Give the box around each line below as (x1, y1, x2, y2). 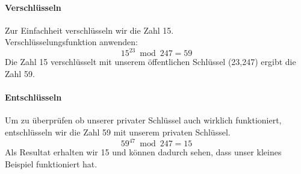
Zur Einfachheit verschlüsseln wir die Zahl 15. (5, 23, 174, 36)
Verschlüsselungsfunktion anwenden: (5, 36, 138, 48)
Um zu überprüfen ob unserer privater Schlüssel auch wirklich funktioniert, (5, 114, 282, 126)
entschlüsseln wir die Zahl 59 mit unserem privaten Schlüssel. (5, 126, 231, 138)
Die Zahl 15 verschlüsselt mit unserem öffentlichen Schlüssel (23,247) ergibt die (5, 55, 296, 68)
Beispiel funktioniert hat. (5, 157, 98, 170)
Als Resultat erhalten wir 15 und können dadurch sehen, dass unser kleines (5, 146, 282, 158)
